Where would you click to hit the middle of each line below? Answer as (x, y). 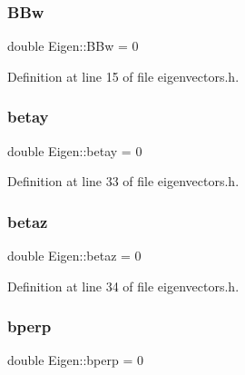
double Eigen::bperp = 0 (75, 360)
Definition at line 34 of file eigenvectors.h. (123, 286)
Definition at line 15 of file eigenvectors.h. (123, 76)
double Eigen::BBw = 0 (73, 46)
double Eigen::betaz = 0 (74, 256)
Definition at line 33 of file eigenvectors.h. (123, 181)
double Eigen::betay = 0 (75, 150)
